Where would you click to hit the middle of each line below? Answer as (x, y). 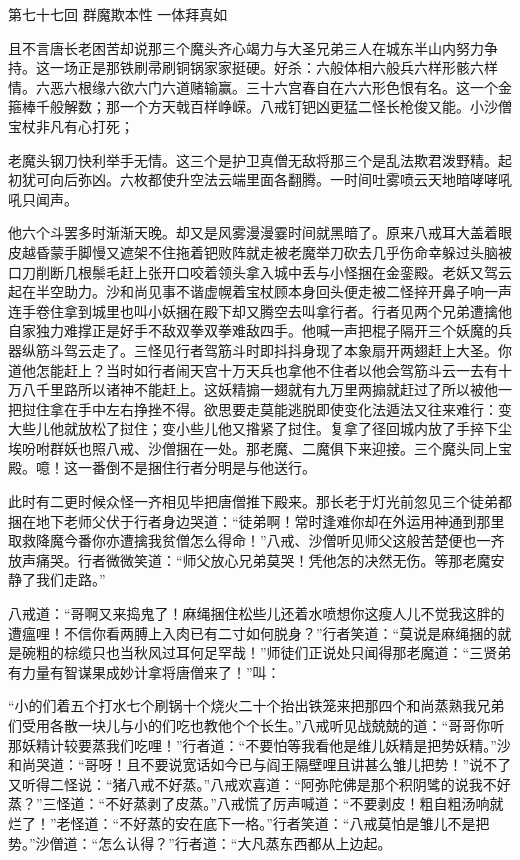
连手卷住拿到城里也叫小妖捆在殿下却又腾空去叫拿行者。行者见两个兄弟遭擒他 (260, 310)
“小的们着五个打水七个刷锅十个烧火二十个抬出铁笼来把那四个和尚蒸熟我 (242, 705)
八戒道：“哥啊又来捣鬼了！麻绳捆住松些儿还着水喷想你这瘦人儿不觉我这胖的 (256, 613)
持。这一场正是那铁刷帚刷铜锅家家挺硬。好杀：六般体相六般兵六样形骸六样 (253, 67)
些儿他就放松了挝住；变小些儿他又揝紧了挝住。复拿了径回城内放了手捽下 (259, 428)
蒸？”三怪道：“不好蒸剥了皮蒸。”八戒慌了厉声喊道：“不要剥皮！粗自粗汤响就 (256, 803)
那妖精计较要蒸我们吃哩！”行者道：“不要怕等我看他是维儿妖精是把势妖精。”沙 (259, 744)
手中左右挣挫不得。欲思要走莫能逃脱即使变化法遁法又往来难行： (287, 408)
